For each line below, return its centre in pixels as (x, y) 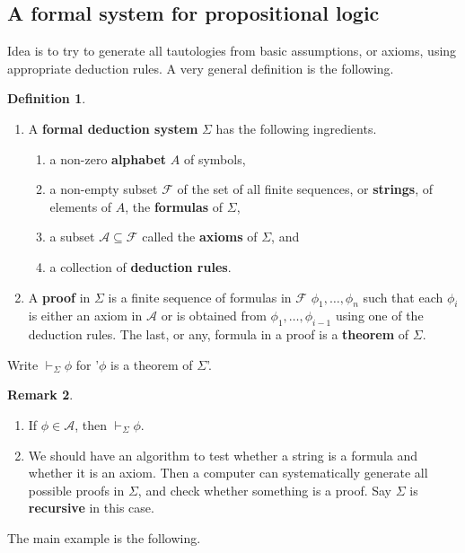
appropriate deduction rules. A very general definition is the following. (201, 68)
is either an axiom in (85, 316)
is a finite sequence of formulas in (200, 297)
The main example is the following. (104, 537)
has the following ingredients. (296, 128)
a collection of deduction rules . (140, 266)
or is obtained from (214, 316)
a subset (72, 237)
